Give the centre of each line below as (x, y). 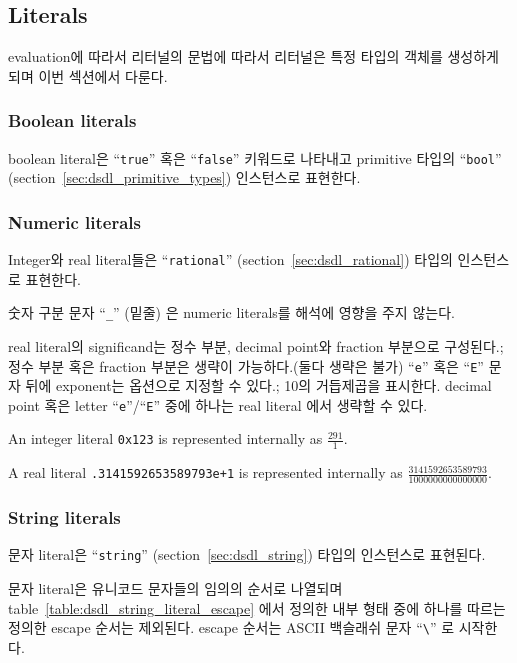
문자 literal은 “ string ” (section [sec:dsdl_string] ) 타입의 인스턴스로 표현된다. (247, 554)
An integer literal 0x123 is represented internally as (165, 438)
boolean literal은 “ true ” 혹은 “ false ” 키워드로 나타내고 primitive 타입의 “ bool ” (255, 157)
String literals (64, 517)
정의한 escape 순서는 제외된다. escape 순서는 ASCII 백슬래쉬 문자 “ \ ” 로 (231, 627)
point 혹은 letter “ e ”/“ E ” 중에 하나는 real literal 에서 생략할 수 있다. (218, 404)
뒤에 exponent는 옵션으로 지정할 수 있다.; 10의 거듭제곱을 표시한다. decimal (258, 385)
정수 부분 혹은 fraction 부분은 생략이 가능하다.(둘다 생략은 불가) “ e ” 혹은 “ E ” (246, 365)
